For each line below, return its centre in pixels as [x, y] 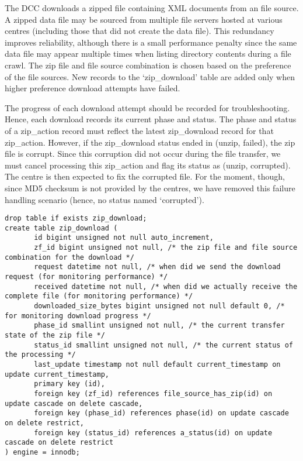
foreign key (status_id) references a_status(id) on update [153, 433]
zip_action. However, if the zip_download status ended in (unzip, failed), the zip [150, 142]
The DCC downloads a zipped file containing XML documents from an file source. [152, 8]
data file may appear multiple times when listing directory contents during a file [148, 54]
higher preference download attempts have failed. [93, 88]
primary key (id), [69, 384]
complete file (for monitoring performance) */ [99, 296]
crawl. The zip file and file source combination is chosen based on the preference [148, 65]
